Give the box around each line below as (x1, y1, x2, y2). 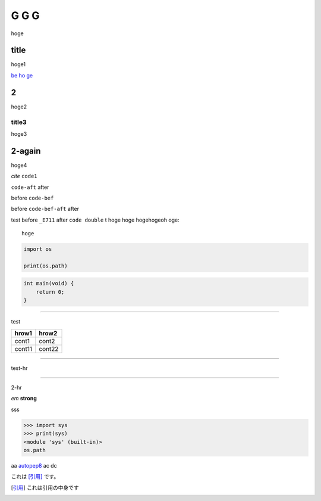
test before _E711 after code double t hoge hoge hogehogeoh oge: (11, 216, 180, 223)
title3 (11, 118, 27, 126)
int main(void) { (23, 280, 74, 287)
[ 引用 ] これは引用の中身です (11, 484, 80, 491)
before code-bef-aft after (11, 206, 80, 213)
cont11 (14, 344, 33, 353)
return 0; (36, 288, 65, 295)
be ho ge (11, 71, 33, 79)
